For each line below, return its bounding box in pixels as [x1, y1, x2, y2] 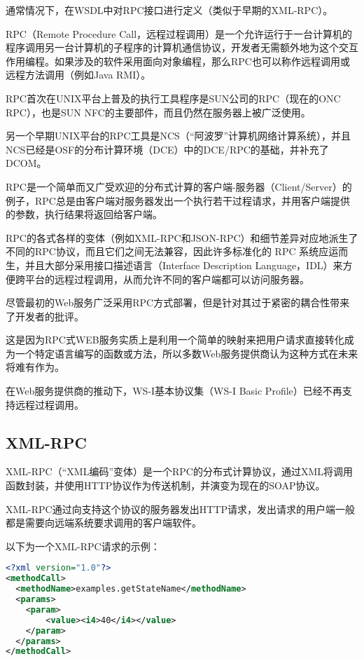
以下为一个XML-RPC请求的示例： [6, 538, 160, 553]
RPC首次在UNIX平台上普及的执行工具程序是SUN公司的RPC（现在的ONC [6, 90, 341, 105]
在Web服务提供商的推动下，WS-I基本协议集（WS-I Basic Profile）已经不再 [6, 383, 342, 398]
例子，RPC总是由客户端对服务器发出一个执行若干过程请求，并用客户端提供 [6, 193, 350, 207]
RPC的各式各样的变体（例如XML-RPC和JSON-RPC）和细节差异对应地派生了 [6, 230, 358, 245]
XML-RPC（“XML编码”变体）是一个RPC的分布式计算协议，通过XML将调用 [6, 464, 353, 479]
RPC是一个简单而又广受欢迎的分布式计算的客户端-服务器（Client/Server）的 [6, 179, 352, 193]
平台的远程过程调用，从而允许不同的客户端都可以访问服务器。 [24, 271, 309, 286]
